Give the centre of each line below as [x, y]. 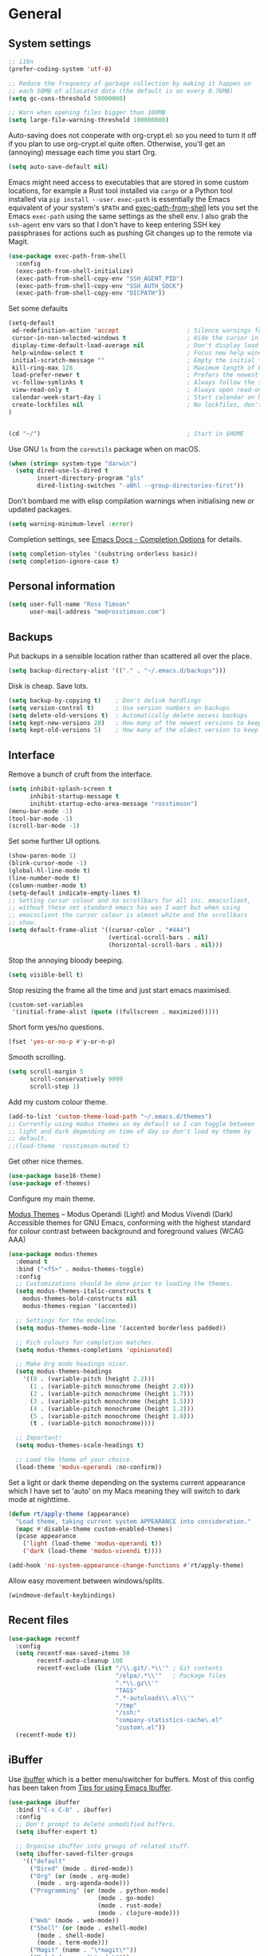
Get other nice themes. [46, 1161]
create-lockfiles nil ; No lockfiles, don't [137, 405]
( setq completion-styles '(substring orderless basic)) [103, 554]
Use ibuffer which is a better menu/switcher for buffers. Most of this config [132, 1779]
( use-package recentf [44, 1638]
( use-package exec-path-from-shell [67, 256]
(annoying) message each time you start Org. [83, 152]
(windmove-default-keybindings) [62, 1595]
